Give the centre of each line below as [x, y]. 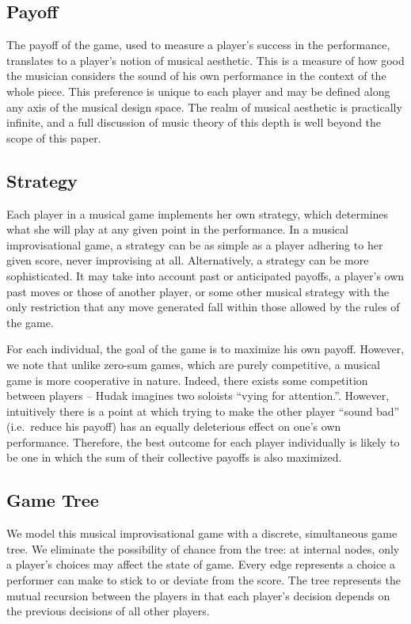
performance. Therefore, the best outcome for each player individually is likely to [203, 441]
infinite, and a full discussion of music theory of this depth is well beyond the [194, 122]
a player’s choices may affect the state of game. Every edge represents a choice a [201, 564]
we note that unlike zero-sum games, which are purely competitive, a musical [194, 364]
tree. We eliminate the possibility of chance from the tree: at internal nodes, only [203, 548]
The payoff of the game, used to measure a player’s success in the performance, [198, 45]
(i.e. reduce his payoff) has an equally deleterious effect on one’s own [174, 426]
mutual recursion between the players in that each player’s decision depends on [198, 595]
